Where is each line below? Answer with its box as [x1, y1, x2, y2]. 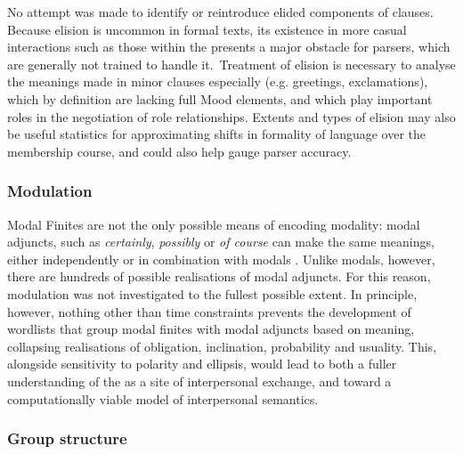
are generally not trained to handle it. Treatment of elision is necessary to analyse [7, 54, 456, 73]
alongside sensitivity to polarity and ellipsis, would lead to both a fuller [7, 354, 397, 373]
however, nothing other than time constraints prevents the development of [7, 302, 411, 320]
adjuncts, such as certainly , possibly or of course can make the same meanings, [7, 232, 435, 251]
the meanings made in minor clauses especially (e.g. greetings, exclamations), [7, 72, 428, 91]
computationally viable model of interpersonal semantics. [7, 389, 319, 408]
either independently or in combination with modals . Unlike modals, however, [7, 249, 435, 268]
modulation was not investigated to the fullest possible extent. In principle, [7, 284, 418, 303]
